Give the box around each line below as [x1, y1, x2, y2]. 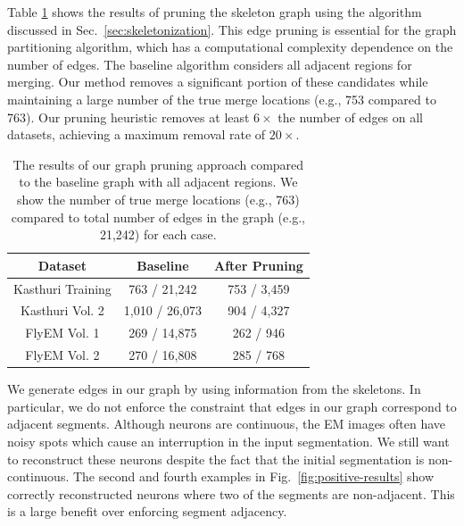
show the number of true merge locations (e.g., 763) [16, 189, 300, 208]
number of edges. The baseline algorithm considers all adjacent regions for [7, 54, 412, 73]
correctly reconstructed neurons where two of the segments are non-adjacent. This [7, 484, 455, 503]
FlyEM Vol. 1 [25, 323, 100, 342]
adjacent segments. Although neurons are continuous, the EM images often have [7, 414, 446, 433]
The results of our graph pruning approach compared [12, 154, 304, 173]
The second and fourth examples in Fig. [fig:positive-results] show [72, 467, 435, 486]
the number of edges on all [278, 107, 423, 126]
